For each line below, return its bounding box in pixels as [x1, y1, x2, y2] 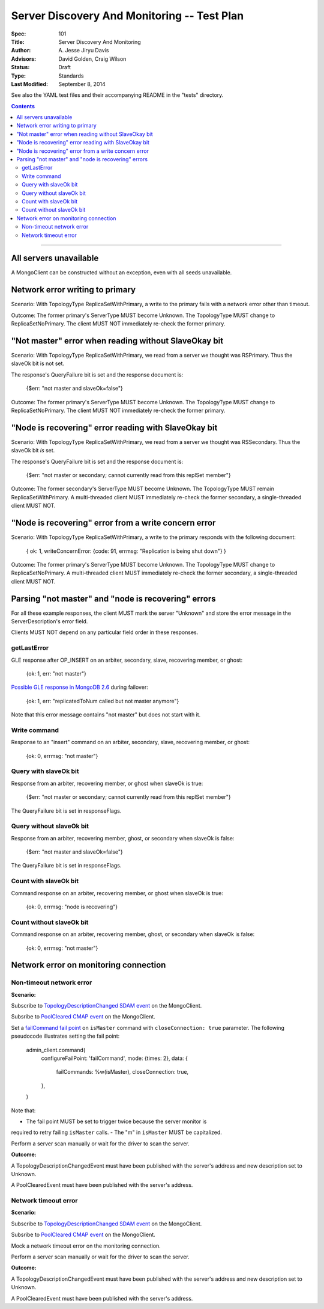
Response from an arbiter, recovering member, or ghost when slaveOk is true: [11, 780, 203, 787]
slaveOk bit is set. [11, 447, 55, 454]
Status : [11, 64, 30, 71]
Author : [11, 47, 31, 54]
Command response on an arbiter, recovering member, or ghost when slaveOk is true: [11, 889, 223, 896]
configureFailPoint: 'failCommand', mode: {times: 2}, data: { [41, 1055, 188, 1062]
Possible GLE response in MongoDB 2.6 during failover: [11, 683, 148, 691]
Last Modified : [11, 80, 48, 87]
